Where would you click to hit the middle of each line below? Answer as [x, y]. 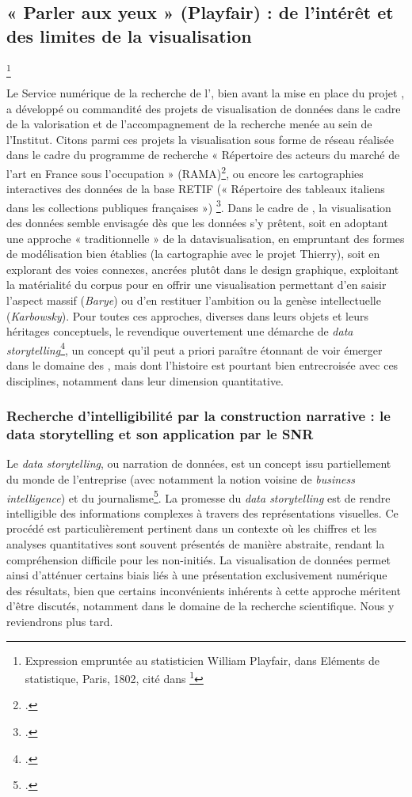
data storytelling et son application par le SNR [160, 434]
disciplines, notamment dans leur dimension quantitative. [145, 380]
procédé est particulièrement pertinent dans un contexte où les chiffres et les [192, 528]
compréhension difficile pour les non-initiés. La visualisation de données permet [198, 559]
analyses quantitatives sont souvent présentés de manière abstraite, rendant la [196, 543]
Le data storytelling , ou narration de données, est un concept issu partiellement [199, 463]
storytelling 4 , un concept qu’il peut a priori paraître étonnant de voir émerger [195, 348]
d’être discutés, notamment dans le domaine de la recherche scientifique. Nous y [200, 606]
